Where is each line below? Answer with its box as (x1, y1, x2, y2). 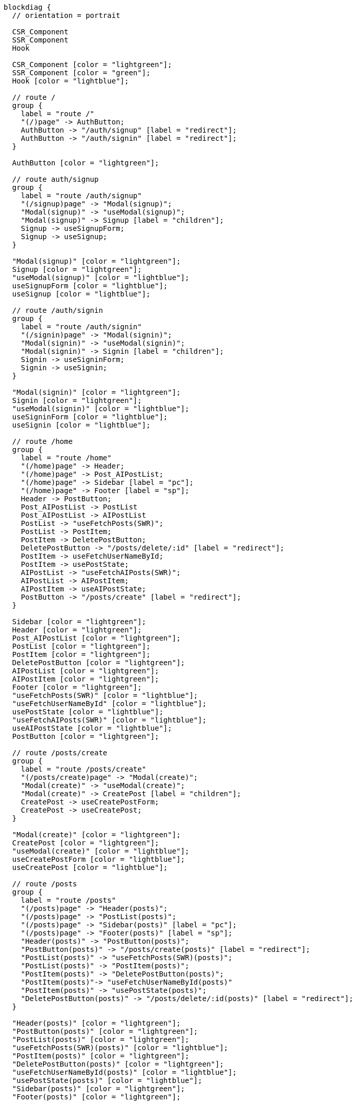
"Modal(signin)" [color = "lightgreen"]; (12, 388, 181, 396)
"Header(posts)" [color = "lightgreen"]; (12, 1019, 181, 1027)
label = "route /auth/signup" (20, 192, 142, 200)
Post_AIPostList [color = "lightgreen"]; (12, 634, 181, 642)
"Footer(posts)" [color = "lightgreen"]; (12, 1093, 181, 1101)
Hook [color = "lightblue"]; (12, 77, 129, 85)
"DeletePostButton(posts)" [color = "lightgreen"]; (12, 1060, 224, 1068)
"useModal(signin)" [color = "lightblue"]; (12, 405, 190, 413)
